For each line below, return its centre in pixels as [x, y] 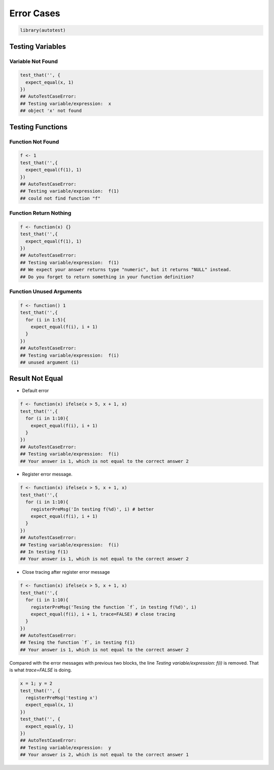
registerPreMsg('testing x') [62, 698]
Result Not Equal [36, 379]
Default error [36, 391]
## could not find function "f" [60, 198]
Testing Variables [38, 47]
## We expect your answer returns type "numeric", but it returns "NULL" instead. [126, 270]
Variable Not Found [33, 61]
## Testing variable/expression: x [66, 103]
